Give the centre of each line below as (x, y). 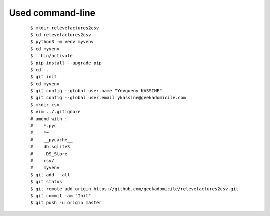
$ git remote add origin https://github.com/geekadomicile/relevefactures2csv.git (135, 189)
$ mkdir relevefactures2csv (65, 28)
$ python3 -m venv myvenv (62, 42)
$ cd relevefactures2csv (61, 35)
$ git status (46, 182)
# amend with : (49, 119)
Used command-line (52, 13)
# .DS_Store (49, 154)
